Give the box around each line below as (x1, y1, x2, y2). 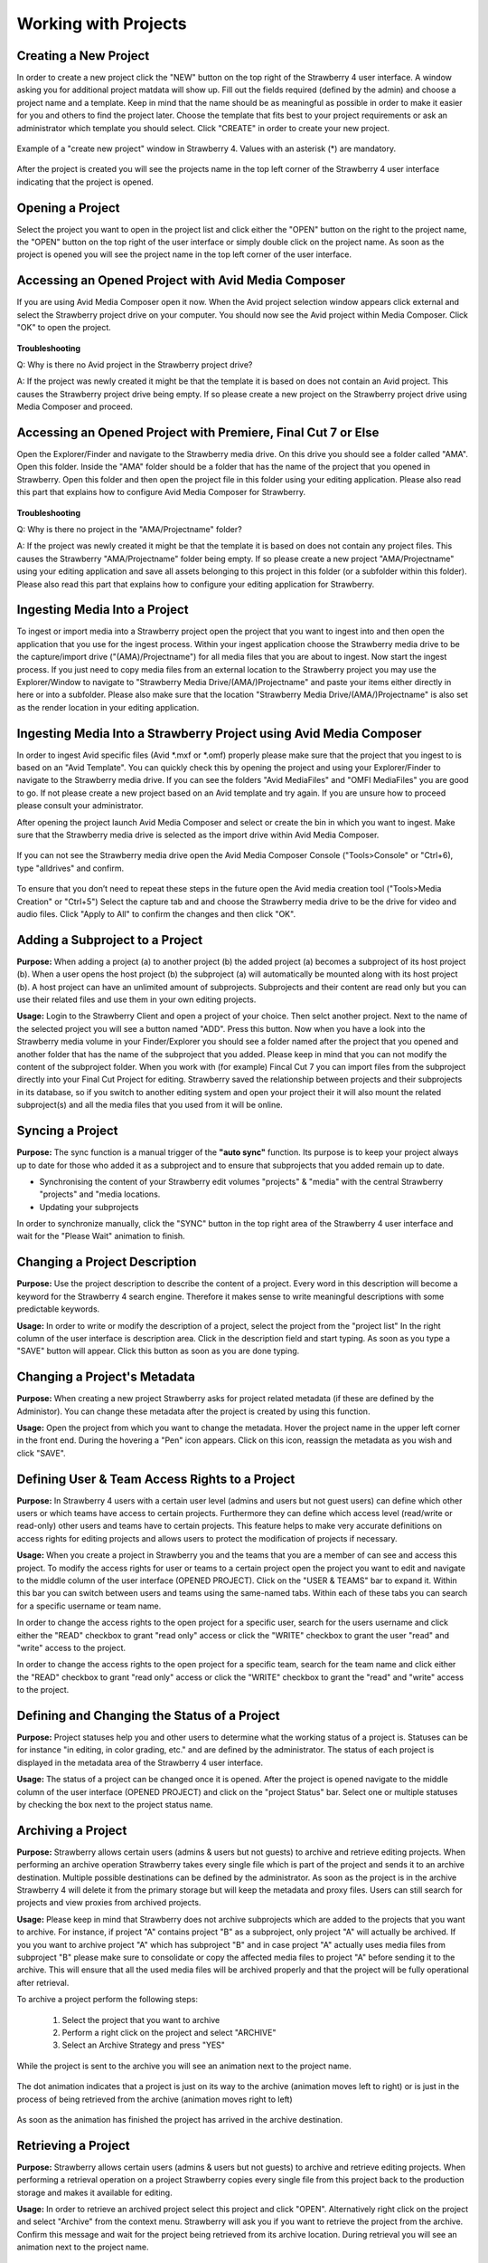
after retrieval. (16, 1977, 70, 1988)
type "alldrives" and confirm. (16, 863, 125, 874)
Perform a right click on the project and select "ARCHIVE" (61, 2028, 277, 2038)
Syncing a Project (16, 1123, 118, 1139)
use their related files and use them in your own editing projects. (16, 994, 257, 1005)
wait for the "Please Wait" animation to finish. (16, 1231, 185, 1242)
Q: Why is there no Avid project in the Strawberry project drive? (16, 358, 253, 370)
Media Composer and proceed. (16, 401, 133, 412)
